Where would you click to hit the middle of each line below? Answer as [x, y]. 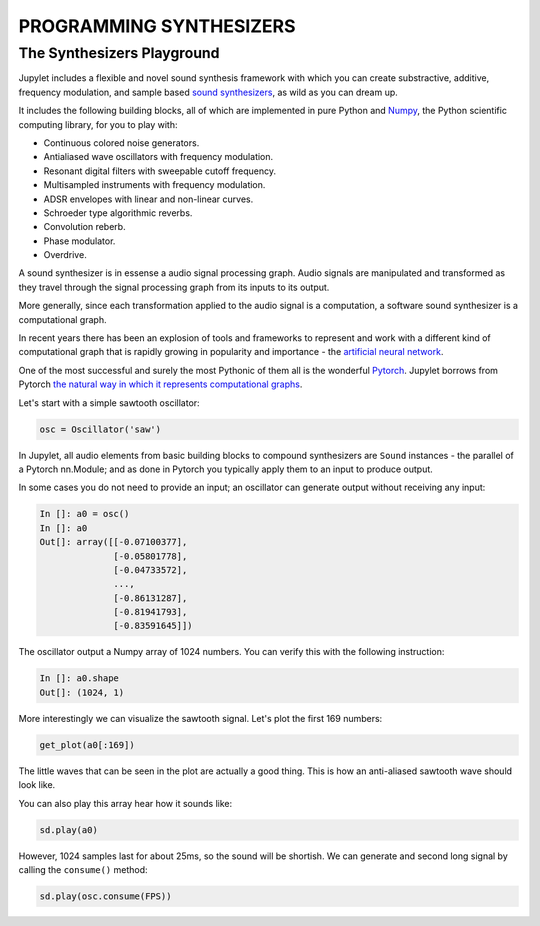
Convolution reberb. [84, 227]
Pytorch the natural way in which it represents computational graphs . [160, 384]
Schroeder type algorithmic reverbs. [118, 212]
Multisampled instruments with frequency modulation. [154, 185]
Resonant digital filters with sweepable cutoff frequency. [160, 171]
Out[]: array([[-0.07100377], [113, 542]
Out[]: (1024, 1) [82, 692]
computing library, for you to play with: [98, 124]
